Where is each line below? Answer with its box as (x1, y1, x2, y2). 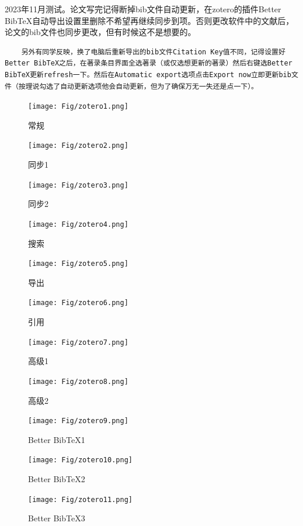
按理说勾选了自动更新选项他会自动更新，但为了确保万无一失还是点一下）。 (18, 82, 259, 91)
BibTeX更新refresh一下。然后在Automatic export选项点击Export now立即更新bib (5, 70, 291, 79)
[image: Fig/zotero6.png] (28, 299, 128, 307)
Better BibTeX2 (28, 473, 85, 485)
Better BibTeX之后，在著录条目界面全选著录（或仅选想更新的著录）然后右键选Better (5, 59, 292, 68)
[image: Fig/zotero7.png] (28, 338, 128, 347)
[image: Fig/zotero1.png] (28, 102, 128, 111)
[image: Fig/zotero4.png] (28, 220, 128, 229)
